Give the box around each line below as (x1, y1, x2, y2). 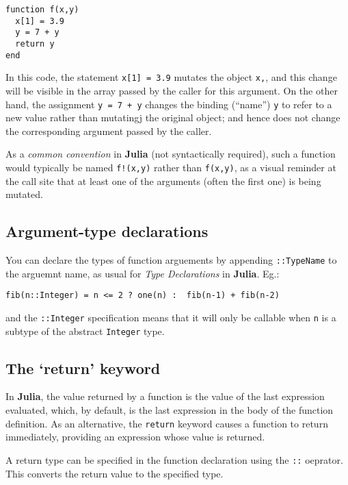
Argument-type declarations (5, 221, 209, 242)
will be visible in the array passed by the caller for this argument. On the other (5, 83, 338, 97)
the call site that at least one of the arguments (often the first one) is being (5, 173, 321, 188)
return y (15, 38, 55, 49)
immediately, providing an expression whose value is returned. (5, 430, 265, 444)
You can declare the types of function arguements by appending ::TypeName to (5, 253, 337, 267)
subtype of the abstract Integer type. (5, 323, 165, 338)
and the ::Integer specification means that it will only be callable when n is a (5, 310, 336, 324)
